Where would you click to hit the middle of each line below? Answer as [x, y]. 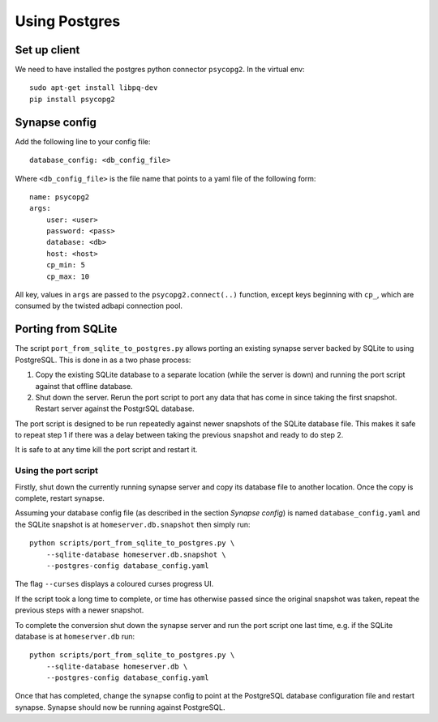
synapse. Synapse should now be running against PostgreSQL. [120, 707]
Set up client [47, 50]
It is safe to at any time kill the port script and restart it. [106, 450]
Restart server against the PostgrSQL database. [115, 408]
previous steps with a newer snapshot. [79, 610]
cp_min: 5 [65, 265]
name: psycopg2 [60, 197]
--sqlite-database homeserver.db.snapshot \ [136, 554]
